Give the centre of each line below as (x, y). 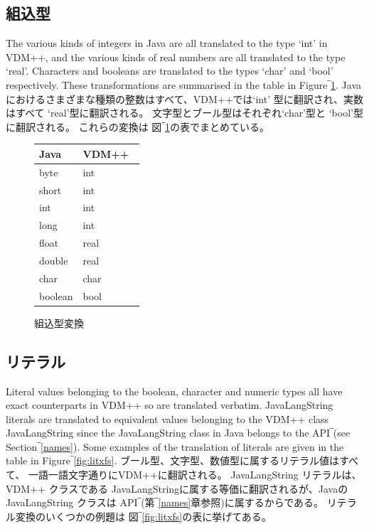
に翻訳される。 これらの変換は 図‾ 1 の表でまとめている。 (138, 126)
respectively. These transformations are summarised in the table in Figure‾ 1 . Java (184, 84)
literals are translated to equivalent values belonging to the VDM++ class (167, 418)
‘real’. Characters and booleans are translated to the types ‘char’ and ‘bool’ (170, 71)
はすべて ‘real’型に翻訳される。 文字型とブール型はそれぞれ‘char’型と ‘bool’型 (184, 113)
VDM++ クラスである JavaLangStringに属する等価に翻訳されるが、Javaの (177, 488)
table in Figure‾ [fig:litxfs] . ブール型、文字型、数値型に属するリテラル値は (172, 460)
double (54, 260)
